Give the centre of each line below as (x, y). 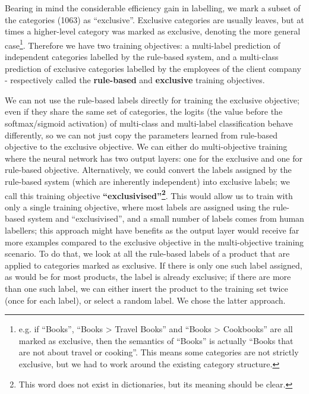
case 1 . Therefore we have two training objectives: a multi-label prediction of (143, 44)
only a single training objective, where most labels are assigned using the (138, 207)
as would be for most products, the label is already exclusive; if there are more (148, 277)
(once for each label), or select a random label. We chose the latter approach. (145, 300)
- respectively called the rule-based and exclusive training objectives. (135, 80)
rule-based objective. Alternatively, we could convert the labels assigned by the (148, 170)
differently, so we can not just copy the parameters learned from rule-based (141, 135)
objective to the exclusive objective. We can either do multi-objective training (146, 146)
